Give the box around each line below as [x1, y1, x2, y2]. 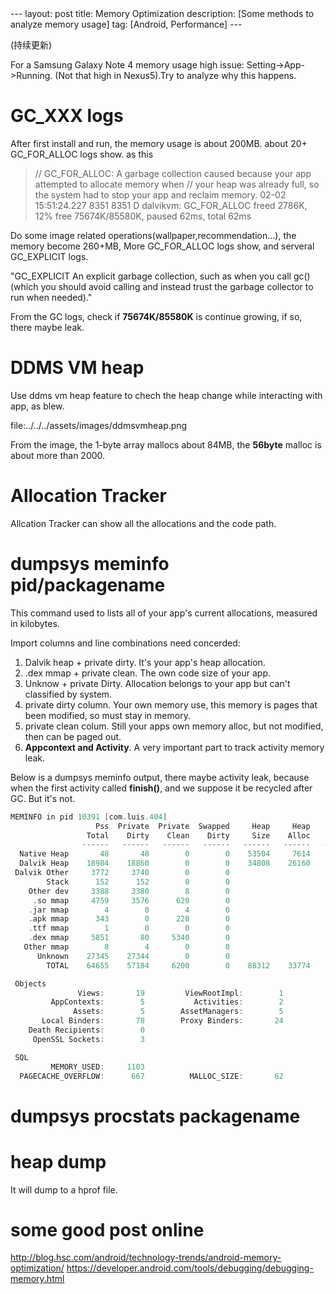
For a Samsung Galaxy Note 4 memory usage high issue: [10, 59, 245, 71]
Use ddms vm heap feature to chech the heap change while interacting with [10, 389, 323, 401]
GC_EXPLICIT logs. [10, 250, 89, 262]
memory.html [10, 1273, 65, 1285]
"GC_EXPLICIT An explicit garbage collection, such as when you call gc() [10, 270, 311, 282]
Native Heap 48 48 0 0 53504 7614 [19, 849, 311, 859]
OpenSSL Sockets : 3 [32, 1034, 145, 1044]
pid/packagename [10, 574, 166, 596]
